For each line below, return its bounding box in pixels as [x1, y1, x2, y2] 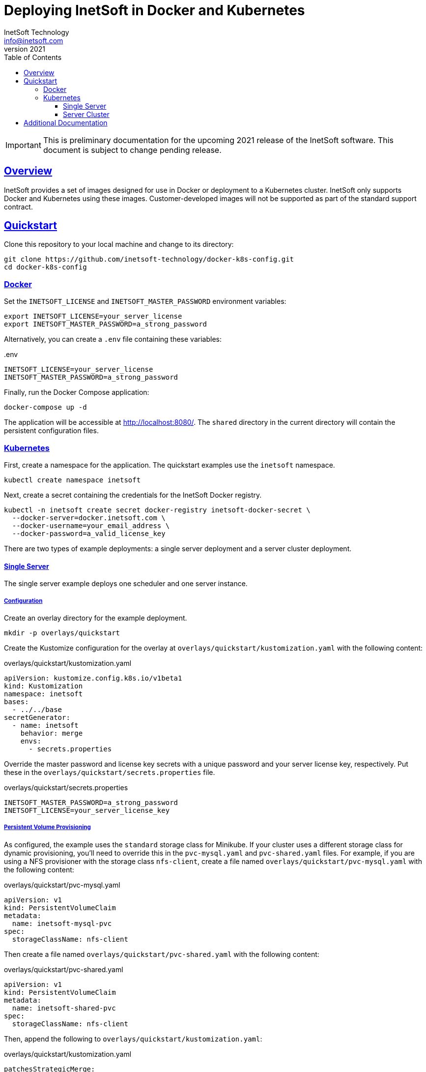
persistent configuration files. [4, 426, 99, 435]
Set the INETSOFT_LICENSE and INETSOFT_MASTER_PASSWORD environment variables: [4, 297, 286, 306]
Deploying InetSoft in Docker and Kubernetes [4, 2, 305, 19]
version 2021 [4, 44, 46, 53]
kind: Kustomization [4, 682, 83, 690]
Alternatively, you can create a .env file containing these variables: [4, 335, 222, 344]
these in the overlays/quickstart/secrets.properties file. [4, 768, 215, 776]
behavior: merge [20, 729, 83, 737]
